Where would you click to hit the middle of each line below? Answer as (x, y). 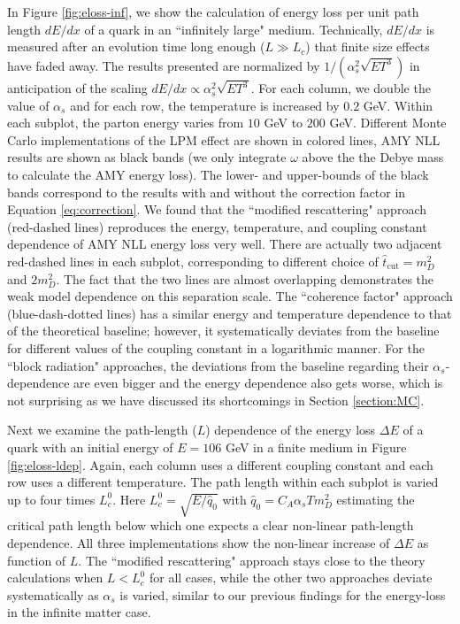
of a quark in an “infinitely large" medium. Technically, (234, 29)
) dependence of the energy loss (291, 430)
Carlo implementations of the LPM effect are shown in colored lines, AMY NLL (224, 139)
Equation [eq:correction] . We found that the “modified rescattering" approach (217, 209)
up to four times (51, 499)
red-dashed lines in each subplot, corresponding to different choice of (193, 261)
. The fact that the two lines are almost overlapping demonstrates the (245, 278)
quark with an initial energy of (90, 447)
